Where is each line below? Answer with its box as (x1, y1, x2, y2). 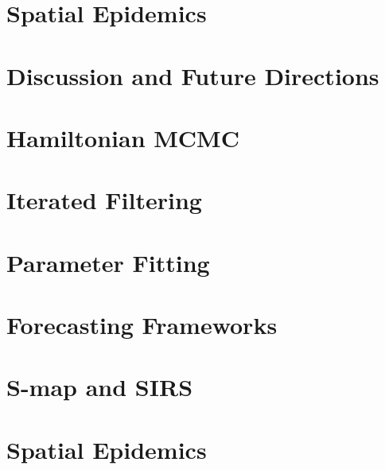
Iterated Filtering (6, 184, 202, 216)
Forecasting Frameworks (6, 309, 278, 341)
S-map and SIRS (6, 371, 193, 403)
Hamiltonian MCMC (6, 121, 239, 153)
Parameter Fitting (6, 246, 210, 278)
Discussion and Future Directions (6, 59, 379, 91)
